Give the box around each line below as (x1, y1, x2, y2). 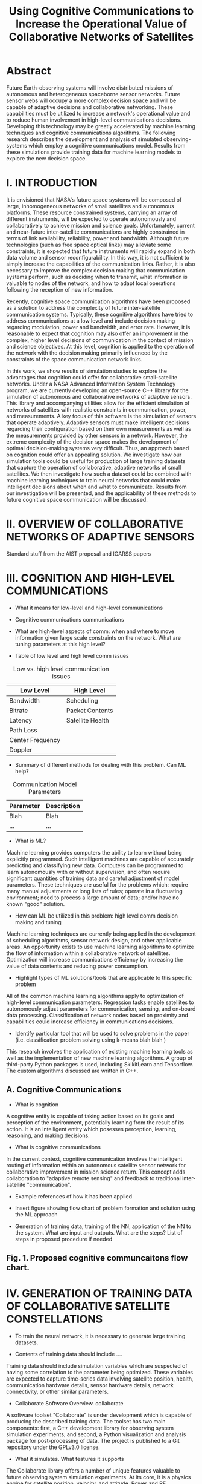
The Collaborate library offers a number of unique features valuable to (6, 1466, 181, 1474)
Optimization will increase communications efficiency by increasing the (6, 956, 183, 963)
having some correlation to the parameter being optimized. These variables (6, 1368, 194, 1376)
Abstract (6, 64, 51, 78)
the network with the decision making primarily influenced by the (6, 349, 168, 356)
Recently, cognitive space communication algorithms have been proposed (6, 298, 191, 305)
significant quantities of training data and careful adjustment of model (6, 875, 180, 882)
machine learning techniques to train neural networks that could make (6, 476, 180, 484)
